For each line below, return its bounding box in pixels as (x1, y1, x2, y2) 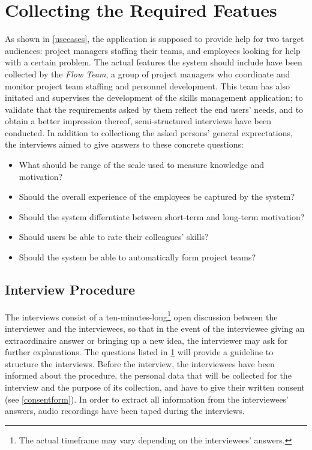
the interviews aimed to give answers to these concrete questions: (5, 138, 244, 151)
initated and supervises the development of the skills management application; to (5, 91, 303, 104)
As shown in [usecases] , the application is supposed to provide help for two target (5, 32, 304, 45)
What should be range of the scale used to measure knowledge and (19, 158, 265, 171)
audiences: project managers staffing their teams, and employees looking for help (5, 44, 301, 56)
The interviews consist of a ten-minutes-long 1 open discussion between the (5, 308, 278, 323)
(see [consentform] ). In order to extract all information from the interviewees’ (5, 392, 289, 405)
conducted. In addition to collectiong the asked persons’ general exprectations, (5, 126, 293, 139)
